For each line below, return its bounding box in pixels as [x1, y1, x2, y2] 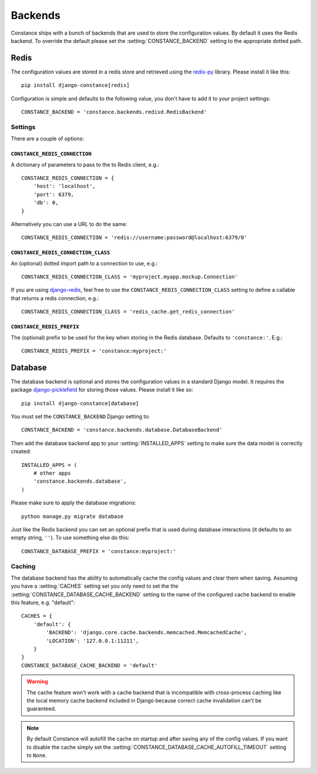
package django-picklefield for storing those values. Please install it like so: [11, 386, 194, 393]
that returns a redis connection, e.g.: [11, 294, 99, 302]
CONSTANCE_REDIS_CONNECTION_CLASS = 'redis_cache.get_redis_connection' [21, 308, 235, 315]
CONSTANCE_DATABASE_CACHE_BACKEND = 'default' [21, 662, 158, 669]
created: [11, 448, 32, 455]
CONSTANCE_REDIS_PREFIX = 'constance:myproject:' [21, 348, 167, 355]
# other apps [33, 470, 71, 477]
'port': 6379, [33, 191, 75, 198]
